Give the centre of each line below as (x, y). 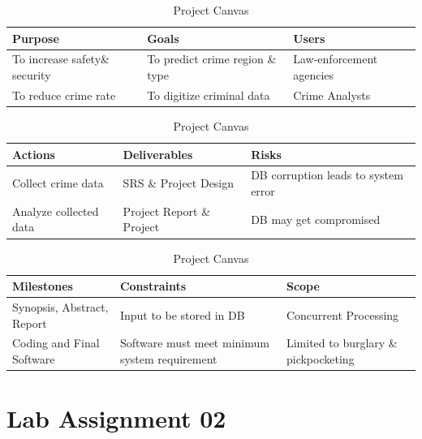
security (32, 75)
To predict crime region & (212, 59)
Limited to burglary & (342, 343)
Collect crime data (58, 183)
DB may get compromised (316, 219)
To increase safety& (61, 59)
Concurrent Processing (342, 314)
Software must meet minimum (194, 343)
